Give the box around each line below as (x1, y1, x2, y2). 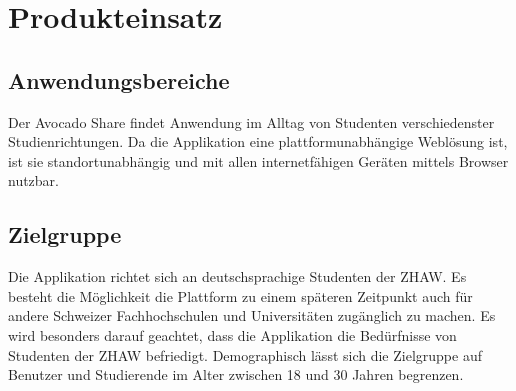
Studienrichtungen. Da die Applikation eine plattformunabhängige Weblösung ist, (8, 131, 508, 152)
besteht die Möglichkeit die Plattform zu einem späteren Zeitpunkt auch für (8, 285, 473, 306)
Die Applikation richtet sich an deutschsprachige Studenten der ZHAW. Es (8, 266, 467, 287)
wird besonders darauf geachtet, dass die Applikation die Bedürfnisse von (8, 324, 457, 345)
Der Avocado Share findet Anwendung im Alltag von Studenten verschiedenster (8, 111, 495, 132)
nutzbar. (8, 170, 60, 191)
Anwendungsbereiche (8, 64, 230, 95)
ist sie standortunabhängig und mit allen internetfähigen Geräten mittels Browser (8, 150, 509, 171)
